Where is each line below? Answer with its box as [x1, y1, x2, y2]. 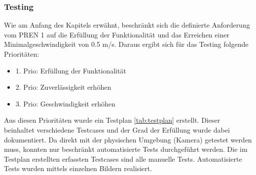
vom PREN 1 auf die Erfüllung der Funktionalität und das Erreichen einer [4, 29, 229, 39]
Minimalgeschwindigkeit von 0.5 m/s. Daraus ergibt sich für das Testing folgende [4, 39, 249, 49]
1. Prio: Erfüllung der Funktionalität [15, 65, 126, 75]
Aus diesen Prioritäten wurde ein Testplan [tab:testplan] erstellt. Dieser [4, 115, 220, 125]
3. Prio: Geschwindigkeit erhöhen [15, 98, 115, 108]
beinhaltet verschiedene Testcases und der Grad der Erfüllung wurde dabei [4, 124, 230, 135]
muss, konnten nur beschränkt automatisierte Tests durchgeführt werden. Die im [4, 144, 248, 154]
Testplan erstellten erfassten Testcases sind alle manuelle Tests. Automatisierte [4, 153, 242, 164]
